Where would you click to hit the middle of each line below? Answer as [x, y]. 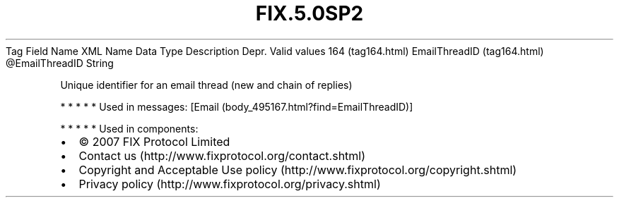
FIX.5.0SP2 [309, 13]
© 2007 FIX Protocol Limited [154, 141]
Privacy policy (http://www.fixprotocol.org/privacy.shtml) [230, 184]
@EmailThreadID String [60, 63]
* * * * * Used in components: [129, 128]
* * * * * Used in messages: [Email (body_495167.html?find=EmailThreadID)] [237, 106]
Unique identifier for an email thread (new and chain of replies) [206, 85]
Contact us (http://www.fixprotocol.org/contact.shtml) [222, 155]
